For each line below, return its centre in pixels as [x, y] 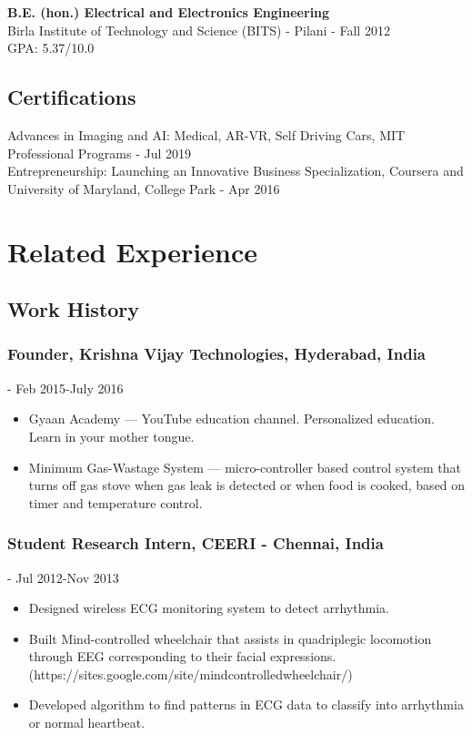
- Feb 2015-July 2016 [65, 388]
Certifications [72, 97]
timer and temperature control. [115, 502]
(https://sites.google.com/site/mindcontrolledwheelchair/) [191, 674]
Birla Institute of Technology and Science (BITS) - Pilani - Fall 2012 [199, 30]
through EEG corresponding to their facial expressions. [182, 656]
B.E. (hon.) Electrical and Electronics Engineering [169, 12]
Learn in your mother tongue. [111, 436]
